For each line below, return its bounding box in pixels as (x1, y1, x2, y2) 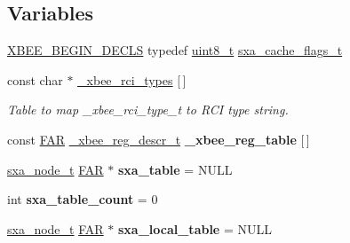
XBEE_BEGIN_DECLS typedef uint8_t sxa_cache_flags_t (7, 41, 343, 59)
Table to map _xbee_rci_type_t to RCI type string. (7, 100, 289, 119)
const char (7, 70, 63, 89)
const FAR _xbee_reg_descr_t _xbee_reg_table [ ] (7, 129, 310, 148)
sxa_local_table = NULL (117, 219, 272, 238)
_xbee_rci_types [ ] (77, 70, 187, 89)
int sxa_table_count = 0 (7, 190, 158, 208)
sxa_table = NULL (117, 160, 233, 178)
